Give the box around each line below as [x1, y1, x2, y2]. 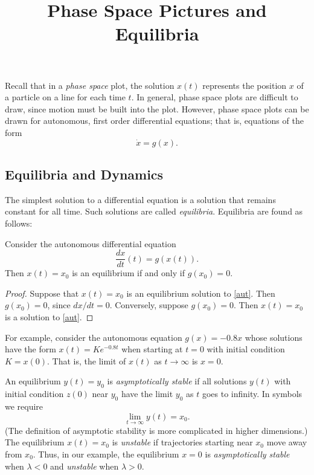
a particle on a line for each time [5, 91, 126, 103]
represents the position [202, 79, 287, 91]
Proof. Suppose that [5, 286, 79, 299]
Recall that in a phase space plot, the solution [5, 79, 175, 91]
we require [5, 399, 43, 412]
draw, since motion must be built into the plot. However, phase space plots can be [5, 102, 309, 115]
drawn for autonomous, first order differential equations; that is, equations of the [5, 114, 304, 127]
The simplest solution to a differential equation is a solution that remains [5, 193, 276, 205]
